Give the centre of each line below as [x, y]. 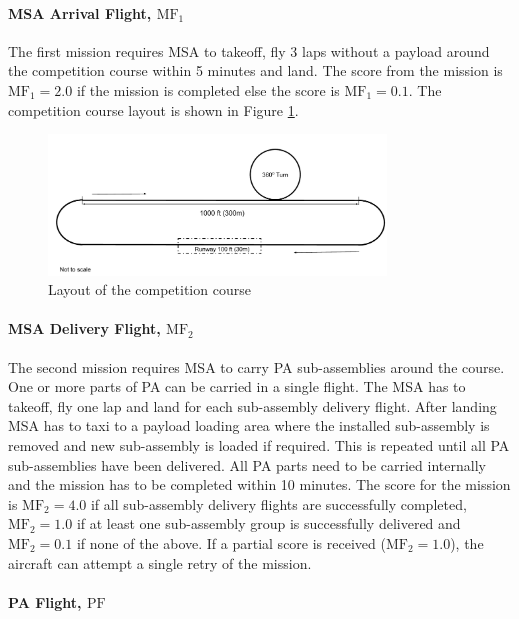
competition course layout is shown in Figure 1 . [153, 109]
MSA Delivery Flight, [84, 328]
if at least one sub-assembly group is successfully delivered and [268, 523]
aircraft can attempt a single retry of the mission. [160, 562]
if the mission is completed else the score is [208, 89]
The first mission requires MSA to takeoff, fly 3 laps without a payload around [249, 50]
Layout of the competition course [149, 289]
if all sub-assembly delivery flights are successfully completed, [278, 503]
